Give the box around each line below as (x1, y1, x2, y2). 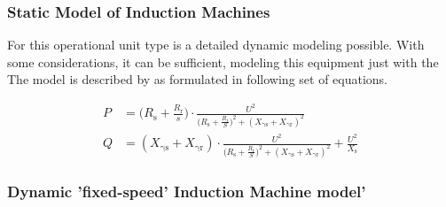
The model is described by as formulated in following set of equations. (7, 70, 388, 88)
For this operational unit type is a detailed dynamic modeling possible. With (7, 35, 425, 54)
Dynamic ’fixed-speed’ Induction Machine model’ (7, 180, 366, 202)
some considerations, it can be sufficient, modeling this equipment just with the (7, 52, 439, 71)
